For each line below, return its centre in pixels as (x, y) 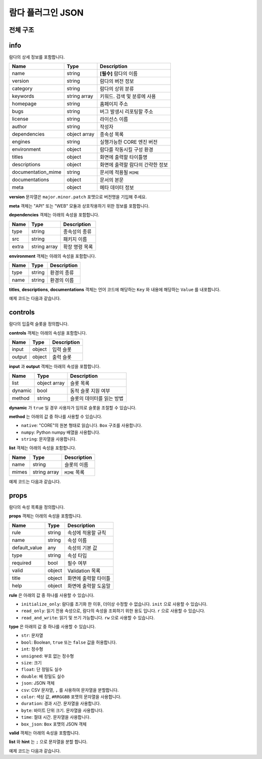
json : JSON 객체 (38, 683)
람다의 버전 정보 (117, 81)
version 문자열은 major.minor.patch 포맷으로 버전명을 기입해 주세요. (78, 197)
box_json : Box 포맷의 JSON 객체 (54, 724)
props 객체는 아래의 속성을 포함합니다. (45, 516)
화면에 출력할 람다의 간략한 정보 (134, 165)
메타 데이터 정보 (117, 188)
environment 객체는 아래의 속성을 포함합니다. (53, 256)
